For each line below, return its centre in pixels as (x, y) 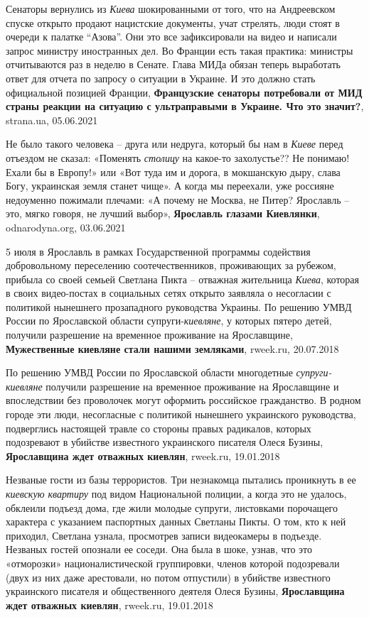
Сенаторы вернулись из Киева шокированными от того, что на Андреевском (171, 9)
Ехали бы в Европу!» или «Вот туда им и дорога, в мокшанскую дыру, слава (173, 171)
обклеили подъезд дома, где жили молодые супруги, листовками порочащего (172, 507)
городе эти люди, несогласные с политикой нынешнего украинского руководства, (181, 414)
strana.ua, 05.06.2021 (52, 120)
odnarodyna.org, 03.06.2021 (66, 227)
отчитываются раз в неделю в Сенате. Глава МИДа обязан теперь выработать (173, 64)
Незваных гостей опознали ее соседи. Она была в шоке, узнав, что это (159, 549)
